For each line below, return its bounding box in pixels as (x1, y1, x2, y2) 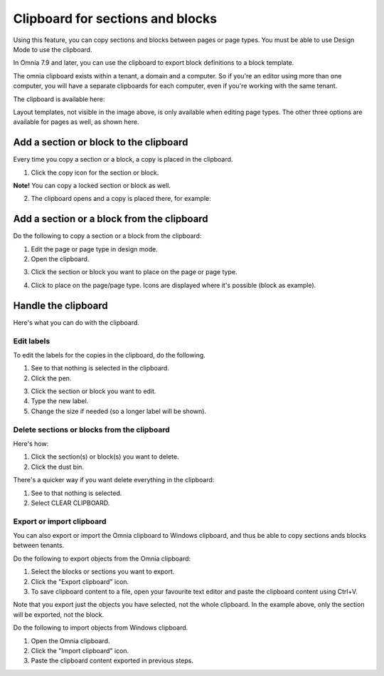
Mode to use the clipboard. (13, 45, 92, 53)
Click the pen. (31, 374, 72, 383)
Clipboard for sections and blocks (13, 11, 218, 26)
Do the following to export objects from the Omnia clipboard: (13, 554, 191, 563)
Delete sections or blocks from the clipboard (13, 425, 170, 435)
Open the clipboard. (31, 255, 90, 264)
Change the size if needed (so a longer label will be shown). (31, 407, 206, 415)
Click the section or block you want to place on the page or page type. (31, 268, 238, 276)
